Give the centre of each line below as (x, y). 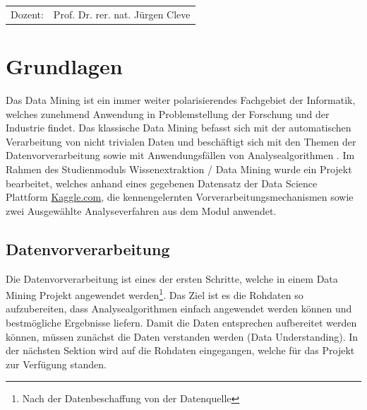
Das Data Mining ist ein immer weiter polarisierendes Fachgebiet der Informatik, (181, 99)
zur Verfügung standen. (56, 364)
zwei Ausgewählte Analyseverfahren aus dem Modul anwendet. (141, 210)
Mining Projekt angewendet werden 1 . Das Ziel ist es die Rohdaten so (155, 294)
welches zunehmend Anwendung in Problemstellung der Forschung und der (168, 113)
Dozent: (27, 14)
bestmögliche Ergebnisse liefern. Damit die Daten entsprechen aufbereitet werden (181, 322)
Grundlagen (64, 66)
